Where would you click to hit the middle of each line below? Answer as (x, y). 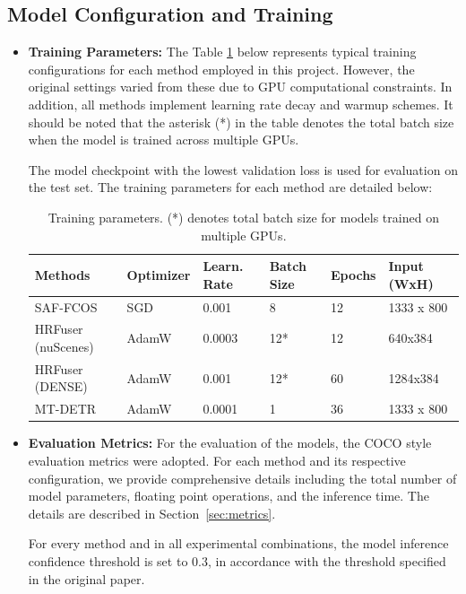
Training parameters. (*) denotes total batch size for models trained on (243, 217)
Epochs (353, 274)
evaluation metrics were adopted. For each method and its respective (217, 460)
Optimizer (159, 274)
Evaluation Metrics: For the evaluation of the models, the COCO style (230, 443)
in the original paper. (86, 578)
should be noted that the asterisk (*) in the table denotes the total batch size (241, 122)
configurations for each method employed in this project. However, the (221, 69)
